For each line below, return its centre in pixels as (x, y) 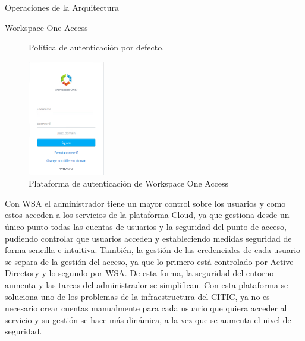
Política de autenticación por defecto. (97, 47)
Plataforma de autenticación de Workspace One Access (129, 183)
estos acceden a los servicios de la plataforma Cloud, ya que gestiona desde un (147, 215)
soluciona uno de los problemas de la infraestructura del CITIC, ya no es (137, 296)
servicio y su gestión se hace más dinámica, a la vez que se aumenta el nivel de (148, 319)
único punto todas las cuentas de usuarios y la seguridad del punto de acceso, (146, 226)
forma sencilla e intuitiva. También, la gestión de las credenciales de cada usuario (153, 250)
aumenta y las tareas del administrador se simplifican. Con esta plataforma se (147, 284)
